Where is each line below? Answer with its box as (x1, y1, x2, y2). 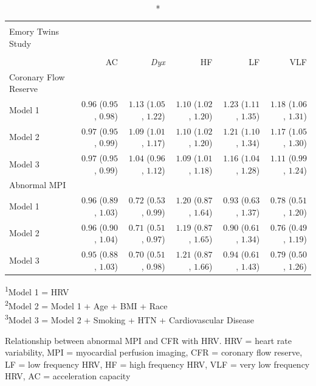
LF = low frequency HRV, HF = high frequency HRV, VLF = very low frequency (5, 357, 310, 370)
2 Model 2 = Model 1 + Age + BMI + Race (5, 298, 168, 312)
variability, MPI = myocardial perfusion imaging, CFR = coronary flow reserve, (5, 346, 303, 359)
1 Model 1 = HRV (5, 283, 69, 298)
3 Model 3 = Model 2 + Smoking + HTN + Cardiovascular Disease (5, 312, 254, 326)
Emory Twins (9, 25, 59, 38)
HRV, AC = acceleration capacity (5, 370, 131, 382)
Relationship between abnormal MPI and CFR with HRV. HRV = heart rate (5, 334, 292, 346)
